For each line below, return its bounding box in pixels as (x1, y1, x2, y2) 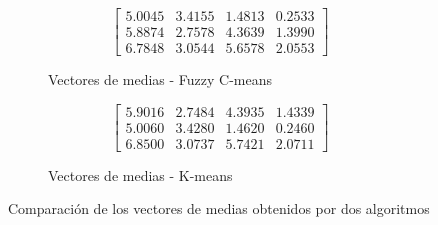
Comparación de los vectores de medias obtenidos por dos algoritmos (8, 198, 430, 219)
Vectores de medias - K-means (48, 164, 233, 185)
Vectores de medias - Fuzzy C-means (48, 69, 273, 90)
